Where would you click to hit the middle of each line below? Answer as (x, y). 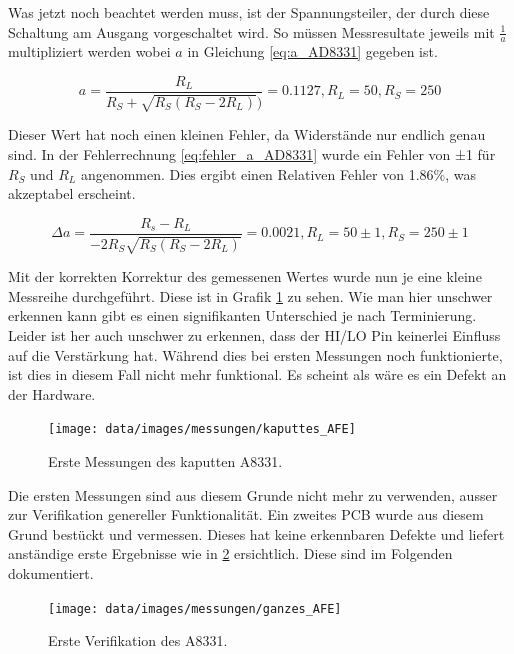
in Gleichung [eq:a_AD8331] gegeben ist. (312, 51)
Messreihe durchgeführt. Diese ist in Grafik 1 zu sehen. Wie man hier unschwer (250, 295)
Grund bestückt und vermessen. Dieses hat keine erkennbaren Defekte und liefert (256, 533)
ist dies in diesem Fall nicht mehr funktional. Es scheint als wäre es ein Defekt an (257, 374)
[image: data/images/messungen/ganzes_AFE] (195, 608)
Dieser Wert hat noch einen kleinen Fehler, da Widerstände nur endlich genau (247, 134)
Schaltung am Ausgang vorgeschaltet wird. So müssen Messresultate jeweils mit (251, 31)
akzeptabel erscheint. (72, 193)
